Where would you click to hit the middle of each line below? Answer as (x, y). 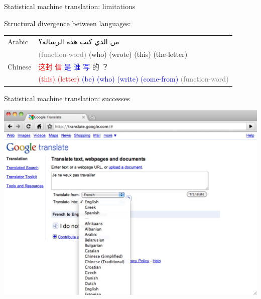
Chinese (20, 66)
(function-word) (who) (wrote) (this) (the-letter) (113, 54)
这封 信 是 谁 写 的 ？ (74, 66)
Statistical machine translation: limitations (70, 6)
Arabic (18, 41)
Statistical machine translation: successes (67, 98)
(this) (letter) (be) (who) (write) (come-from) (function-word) (134, 79)
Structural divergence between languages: (68, 23)
